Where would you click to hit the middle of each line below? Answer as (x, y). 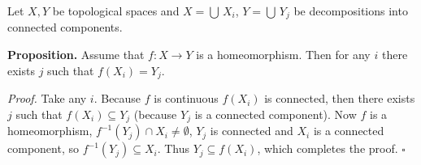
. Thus (174, 148)
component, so (43, 148)
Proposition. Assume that (76, 55)
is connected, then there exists (340, 98)
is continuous (186, 98)
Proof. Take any (47, 98)
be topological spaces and (116, 11)
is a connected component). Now (276, 114)
